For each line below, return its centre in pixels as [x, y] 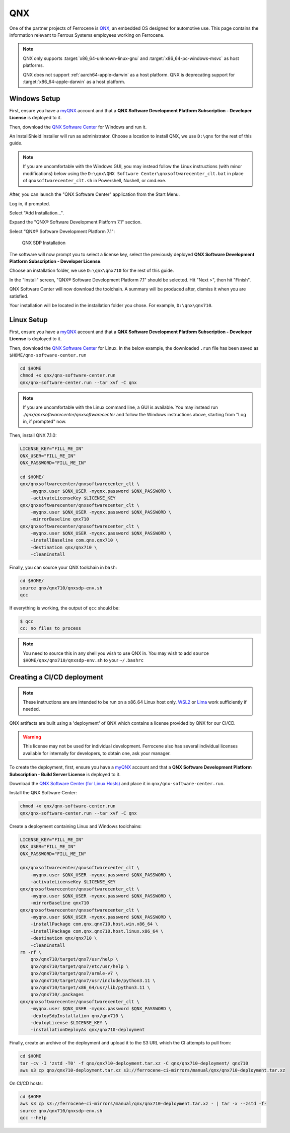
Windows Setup [35, 98]
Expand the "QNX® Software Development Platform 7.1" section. [76, 222]
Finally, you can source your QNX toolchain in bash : [63, 568]
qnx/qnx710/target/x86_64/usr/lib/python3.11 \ [90, 987]
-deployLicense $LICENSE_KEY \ [69, 1023]
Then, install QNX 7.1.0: [33, 435]
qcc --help [33, 1118]
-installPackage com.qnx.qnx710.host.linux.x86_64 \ [97, 931]
